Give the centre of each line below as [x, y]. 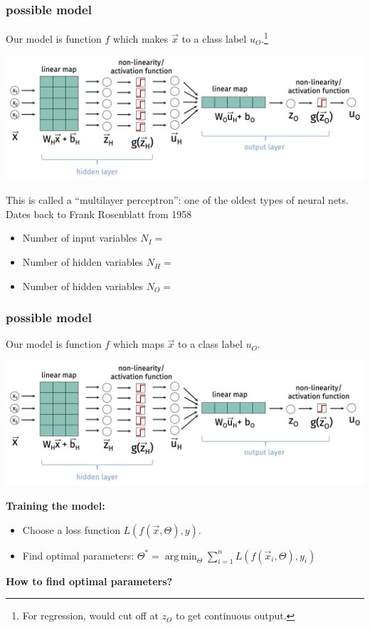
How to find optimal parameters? [89, 581]
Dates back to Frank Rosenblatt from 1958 [99, 213]
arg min [181, 556]
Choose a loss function [71, 529]
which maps [138, 344]
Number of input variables [80, 238]
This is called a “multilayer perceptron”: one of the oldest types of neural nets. [177, 200]
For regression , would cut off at [90, 616]
